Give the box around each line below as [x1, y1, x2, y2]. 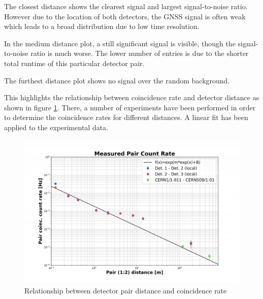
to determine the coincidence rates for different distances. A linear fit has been [4, 112, 248, 123]
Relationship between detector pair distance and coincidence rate [24, 285, 227, 295]
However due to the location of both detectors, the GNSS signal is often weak [4, 11, 246, 21]
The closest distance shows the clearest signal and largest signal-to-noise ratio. [4, 1, 248, 11]
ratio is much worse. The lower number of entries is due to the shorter [30, 48, 249, 58]
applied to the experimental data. [4, 122, 109, 132]
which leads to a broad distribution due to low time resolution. [4, 21, 200, 32]
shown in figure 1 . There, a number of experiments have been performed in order [4, 102, 256, 112]
